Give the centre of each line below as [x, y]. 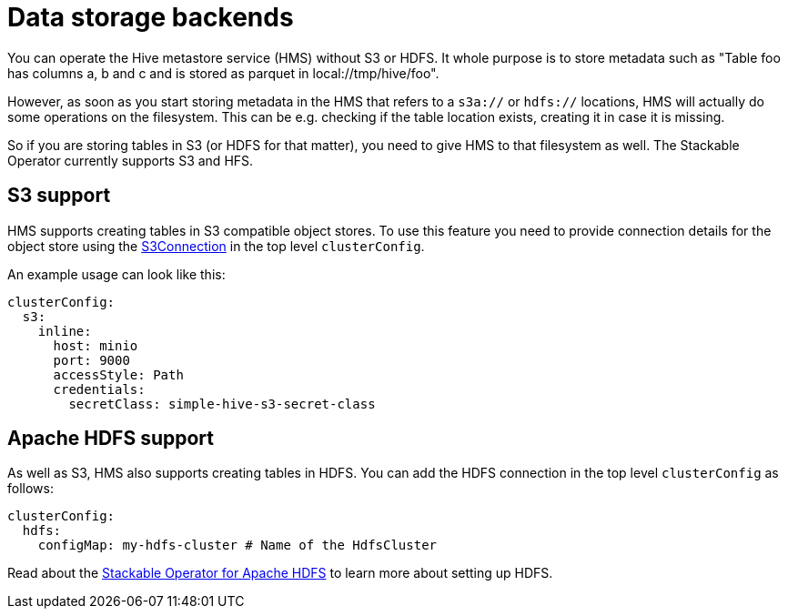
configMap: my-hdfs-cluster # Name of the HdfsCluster [237, 545]
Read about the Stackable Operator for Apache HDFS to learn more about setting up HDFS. [280, 573]
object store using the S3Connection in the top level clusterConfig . [216, 246]
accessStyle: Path [118, 374]
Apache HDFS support [111, 439]
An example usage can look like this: [116, 274]
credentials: [99, 389]
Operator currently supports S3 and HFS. [131, 160]
